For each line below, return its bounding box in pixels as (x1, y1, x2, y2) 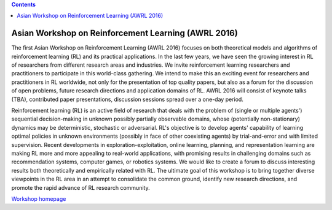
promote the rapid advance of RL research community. (11, 184, 150, 191)
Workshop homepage (11, 195, 66, 202)
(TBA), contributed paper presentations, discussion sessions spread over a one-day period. (11, 96, 244, 103)
